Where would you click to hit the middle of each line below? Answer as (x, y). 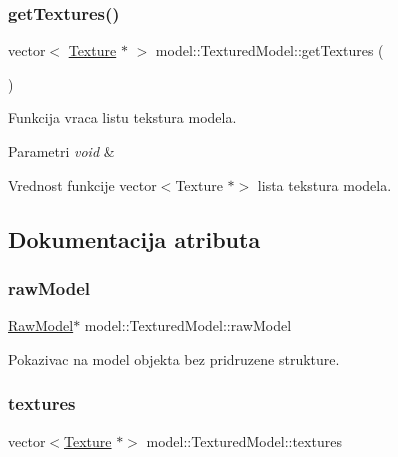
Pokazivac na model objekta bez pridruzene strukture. (174, 358)
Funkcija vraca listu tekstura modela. (122, 117)
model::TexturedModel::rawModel (188, 325)
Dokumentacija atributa (134, 238)
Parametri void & (61, 151)
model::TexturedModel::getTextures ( (269, 50)
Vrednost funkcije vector (82, 184)
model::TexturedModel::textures (244, 440)
